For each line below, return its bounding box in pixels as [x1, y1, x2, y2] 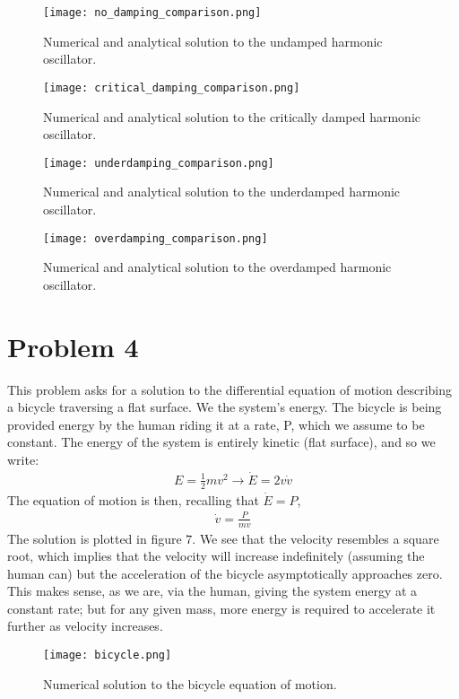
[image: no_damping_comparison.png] [43, 6, 262, 19]
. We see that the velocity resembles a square [192, 529, 439, 547]
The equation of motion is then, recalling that [7, 490, 259, 509]
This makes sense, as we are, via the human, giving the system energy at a [7, 581, 418, 600]
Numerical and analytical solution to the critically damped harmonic [43, 107, 421, 126]
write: [7, 450, 39, 468]
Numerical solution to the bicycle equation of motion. [43, 674, 337, 693]
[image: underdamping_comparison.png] [43, 156, 274, 170]
